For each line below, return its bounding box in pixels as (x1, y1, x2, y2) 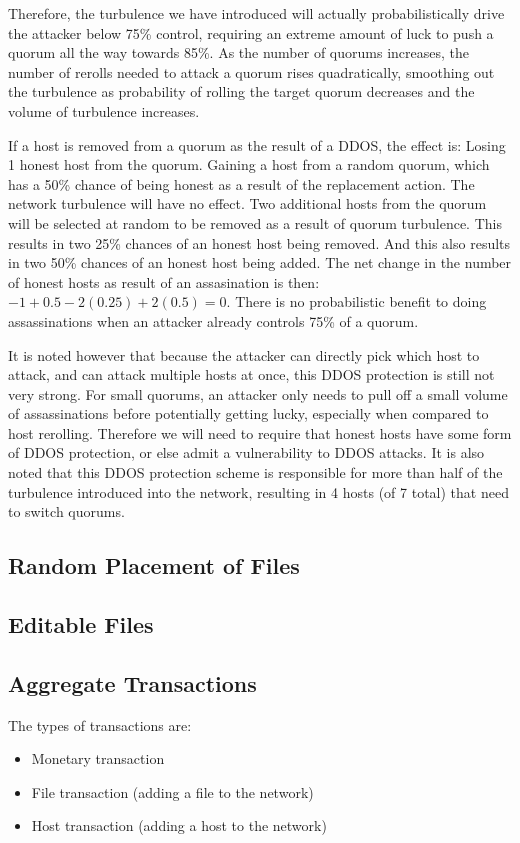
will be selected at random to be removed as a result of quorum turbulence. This (8, 212, 502, 233)
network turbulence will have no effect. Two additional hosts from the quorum (8, 193, 487, 214)
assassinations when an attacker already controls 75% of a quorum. (8, 310, 419, 331)
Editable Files (8, 609, 154, 640)
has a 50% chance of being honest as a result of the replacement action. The (8, 173, 475, 194)
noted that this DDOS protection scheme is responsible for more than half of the (8, 462, 503, 483)
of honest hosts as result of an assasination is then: (8, 271, 320, 292)
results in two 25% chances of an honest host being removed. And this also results (8, 232, 511, 253)
